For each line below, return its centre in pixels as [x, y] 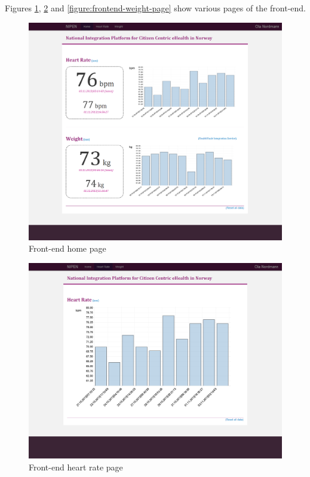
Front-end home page [67, 248]
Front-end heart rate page [76, 467]
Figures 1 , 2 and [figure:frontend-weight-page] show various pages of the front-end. [155, 8]
